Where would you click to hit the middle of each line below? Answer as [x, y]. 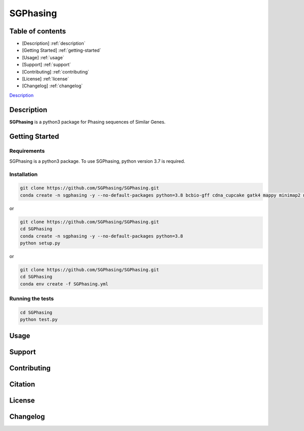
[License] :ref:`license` [46, 79]
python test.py [39, 320]
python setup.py [40, 243]
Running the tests [32, 299]
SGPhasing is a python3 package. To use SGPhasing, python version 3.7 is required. [97, 161]
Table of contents [37, 31]
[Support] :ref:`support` [46, 65]
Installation [24, 174]
